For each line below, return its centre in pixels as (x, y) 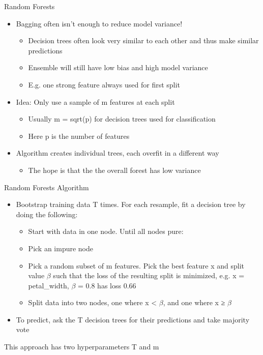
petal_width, (49, 285)
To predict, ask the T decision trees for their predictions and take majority (133, 319)
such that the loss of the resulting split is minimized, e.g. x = (149, 275)
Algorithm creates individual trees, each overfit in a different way (118, 153)
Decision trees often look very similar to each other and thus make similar (143, 40)
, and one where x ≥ (194, 302)
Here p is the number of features (79, 136)
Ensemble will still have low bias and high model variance (118, 67)
